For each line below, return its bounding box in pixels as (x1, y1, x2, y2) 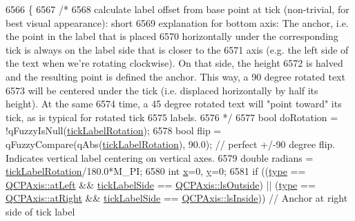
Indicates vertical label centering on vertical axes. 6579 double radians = (6, 150, 314, 165)
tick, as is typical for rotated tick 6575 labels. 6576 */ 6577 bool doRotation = (6, 109, 338, 124)
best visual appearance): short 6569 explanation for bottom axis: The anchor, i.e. (6, 15, 349, 30)
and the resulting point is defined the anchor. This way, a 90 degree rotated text (6, 69, 345, 83)
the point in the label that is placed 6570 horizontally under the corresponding (6, 29, 338, 43)
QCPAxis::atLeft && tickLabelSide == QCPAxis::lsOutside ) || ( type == (6, 177, 316, 191)
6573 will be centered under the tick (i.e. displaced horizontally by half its (6, 83, 318, 97)
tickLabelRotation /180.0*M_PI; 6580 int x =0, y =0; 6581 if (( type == (6, 164, 306, 178)
